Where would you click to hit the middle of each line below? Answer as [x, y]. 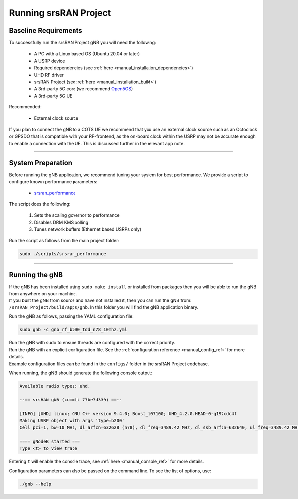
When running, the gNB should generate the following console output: [81, 373]
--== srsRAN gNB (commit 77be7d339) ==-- [71, 400]
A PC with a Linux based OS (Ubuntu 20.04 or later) [87, 54]
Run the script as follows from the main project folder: [64, 241]
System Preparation [40, 162]
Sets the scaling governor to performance [77, 215]
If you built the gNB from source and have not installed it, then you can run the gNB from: [100, 300]
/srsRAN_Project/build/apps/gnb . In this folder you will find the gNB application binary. [104, 307]
